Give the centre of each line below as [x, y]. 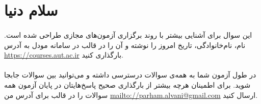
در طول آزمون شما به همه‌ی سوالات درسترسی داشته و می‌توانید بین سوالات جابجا [130, 75]
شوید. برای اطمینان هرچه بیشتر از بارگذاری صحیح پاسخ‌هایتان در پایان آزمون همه [127, 84]
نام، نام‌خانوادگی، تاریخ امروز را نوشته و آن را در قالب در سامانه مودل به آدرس [125, 45]
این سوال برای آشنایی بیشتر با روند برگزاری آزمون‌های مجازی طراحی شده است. [128, 34]
